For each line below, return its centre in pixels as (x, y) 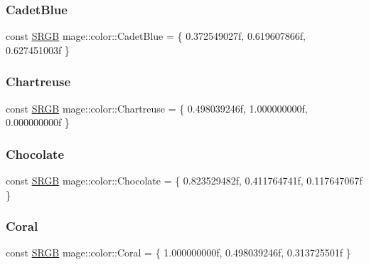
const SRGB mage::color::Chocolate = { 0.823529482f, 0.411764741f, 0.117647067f (184, 181)
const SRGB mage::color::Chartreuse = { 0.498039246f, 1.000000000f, (157, 108)
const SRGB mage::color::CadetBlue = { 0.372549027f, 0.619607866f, (156, 36)
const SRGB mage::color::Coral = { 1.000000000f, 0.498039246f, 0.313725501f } (178, 253)
